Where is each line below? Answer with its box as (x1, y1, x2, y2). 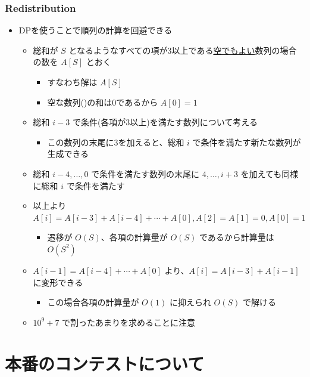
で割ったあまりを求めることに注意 (62, 316, 196, 328)
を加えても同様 (240, 167, 299, 180)
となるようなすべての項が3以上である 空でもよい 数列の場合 (68, 44, 297, 56)
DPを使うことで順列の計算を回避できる (18, 24, 173, 36)
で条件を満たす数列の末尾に (91, 167, 200, 180)
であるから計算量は (199, 231, 274, 243)
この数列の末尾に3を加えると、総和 (47, 135, 184, 148)
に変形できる (33, 276, 83, 288)
